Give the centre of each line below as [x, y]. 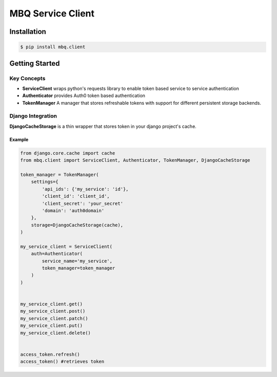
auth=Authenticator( [57, 254]
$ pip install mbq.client [53, 47]
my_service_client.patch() [54, 318]
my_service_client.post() [53, 311]
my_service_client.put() [52, 326]
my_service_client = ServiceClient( [66, 246]
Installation [28, 32]
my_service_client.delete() [55, 333]
